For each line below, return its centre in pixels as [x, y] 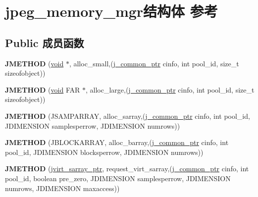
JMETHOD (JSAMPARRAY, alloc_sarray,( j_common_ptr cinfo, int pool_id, [128, 116]
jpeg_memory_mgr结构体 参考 [111, 11]
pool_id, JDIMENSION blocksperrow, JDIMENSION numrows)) [104, 152]
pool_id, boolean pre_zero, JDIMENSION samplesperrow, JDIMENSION [118, 178]
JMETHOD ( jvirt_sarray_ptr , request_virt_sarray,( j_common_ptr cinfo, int [127, 169]
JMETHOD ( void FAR [43, 89]
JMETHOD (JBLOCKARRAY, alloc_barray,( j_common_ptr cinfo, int [117, 142]
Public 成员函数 [45, 42]
